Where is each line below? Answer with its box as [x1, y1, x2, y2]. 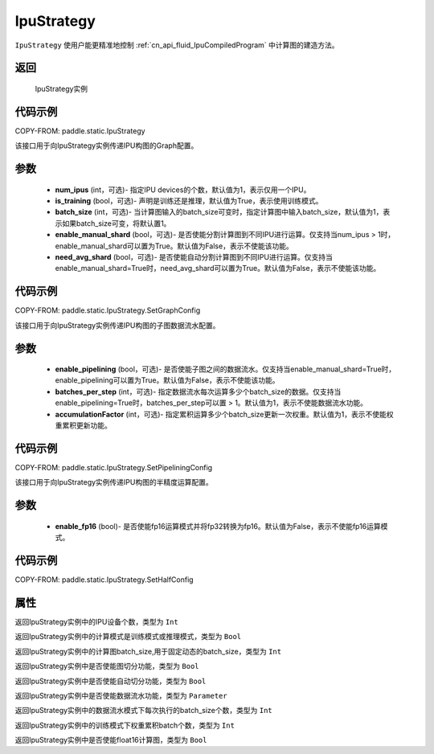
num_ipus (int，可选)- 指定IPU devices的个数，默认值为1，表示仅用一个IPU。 [55, 185, 311, 195]
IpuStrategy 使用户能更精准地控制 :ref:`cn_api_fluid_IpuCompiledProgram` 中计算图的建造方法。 [14, 40, 339, 50]
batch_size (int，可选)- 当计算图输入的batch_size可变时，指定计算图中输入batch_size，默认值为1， [55, 207, 383, 217]
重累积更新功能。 [55, 420, 112, 430]
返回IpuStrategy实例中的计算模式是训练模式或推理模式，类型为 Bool [14, 632, 242, 641]
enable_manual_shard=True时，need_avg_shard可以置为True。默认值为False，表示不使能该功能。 [55, 264, 381, 273]
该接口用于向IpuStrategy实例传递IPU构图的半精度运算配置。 [14, 477, 213, 487]
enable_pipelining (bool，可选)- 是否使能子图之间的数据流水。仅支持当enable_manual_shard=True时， [55, 364, 396, 374]
